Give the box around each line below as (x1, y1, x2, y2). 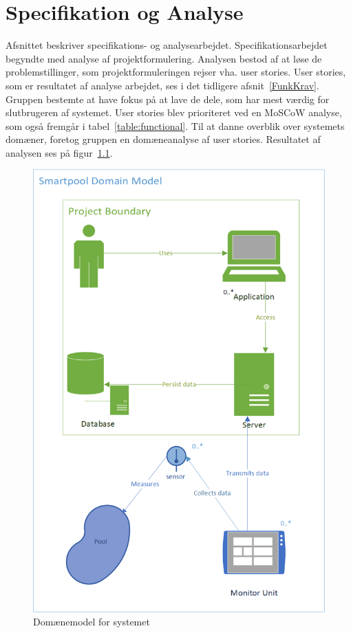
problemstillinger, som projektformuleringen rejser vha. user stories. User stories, (6, 65, 346, 79)
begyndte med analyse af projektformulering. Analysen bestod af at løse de (6, 51, 322, 65)
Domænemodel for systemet (33, 614, 150, 629)
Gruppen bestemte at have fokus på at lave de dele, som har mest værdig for (6, 91, 330, 106)
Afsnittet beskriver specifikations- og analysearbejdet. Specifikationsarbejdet (6, 38, 328, 52)
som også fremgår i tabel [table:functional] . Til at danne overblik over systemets (6, 118, 345, 133)
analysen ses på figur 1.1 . (6, 145, 113, 159)
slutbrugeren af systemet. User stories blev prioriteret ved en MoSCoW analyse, (6, 105, 342, 120)
